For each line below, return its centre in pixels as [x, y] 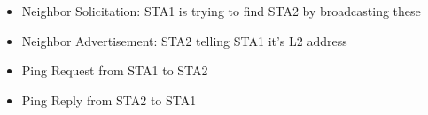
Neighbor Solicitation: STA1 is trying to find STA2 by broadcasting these [221, 11]
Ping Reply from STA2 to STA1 [109, 100]
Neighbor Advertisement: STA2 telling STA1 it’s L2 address [184, 40]
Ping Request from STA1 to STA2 [115, 70]
